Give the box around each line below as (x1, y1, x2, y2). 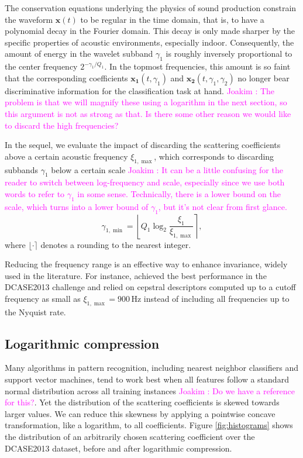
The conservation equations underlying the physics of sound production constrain (5, 2, 297, 13)
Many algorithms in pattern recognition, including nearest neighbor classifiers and (5, 361, 298, 374)
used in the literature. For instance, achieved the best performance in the (5, 269, 267, 281)
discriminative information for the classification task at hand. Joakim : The (5, 84, 275, 97)
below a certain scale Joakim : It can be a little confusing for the (51, 163, 283, 175)
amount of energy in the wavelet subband (5, 47, 153, 60)
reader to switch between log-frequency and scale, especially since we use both (5, 176, 285, 188)
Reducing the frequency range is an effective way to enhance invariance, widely (5, 258, 288, 270)
